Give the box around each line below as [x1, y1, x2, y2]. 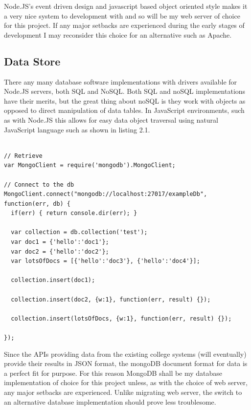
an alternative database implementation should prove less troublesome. [4, 396, 216, 407]
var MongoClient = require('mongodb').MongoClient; [4, 162, 176, 169]
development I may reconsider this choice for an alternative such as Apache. [4, 29, 232, 40]
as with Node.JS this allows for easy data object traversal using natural [4, 114, 218, 125]
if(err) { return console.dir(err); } [11, 210, 137, 217]
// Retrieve [4, 152, 43, 159]
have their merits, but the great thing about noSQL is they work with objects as [4, 95, 246, 106]
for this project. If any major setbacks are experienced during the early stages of [4, 20, 245, 30]
